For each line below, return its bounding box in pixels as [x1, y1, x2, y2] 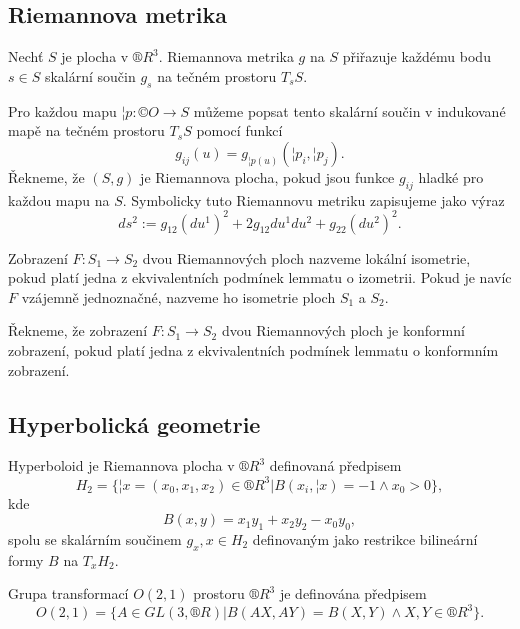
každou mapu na [8, 189, 110, 210]
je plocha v [61, 46, 129, 67]
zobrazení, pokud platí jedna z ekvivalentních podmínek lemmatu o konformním [8, 340, 499, 361]
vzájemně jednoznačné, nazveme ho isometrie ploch [21, 286, 336, 307]
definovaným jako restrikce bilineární [252, 528, 478, 549]
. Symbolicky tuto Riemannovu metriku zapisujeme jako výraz [122, 189, 505, 210]
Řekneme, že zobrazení [8, 320, 148, 341]
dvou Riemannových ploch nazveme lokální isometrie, [142, 247, 471, 268]
